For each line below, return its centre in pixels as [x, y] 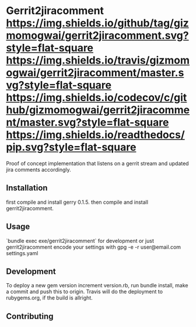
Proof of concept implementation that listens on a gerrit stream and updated [97, 163]
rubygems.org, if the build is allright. [50, 298]
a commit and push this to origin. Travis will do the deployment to [85, 292]
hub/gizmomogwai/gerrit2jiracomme [98, 110]
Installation [27, 188]
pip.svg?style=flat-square [71, 147]
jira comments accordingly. [38, 169]
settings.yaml [22, 253]
